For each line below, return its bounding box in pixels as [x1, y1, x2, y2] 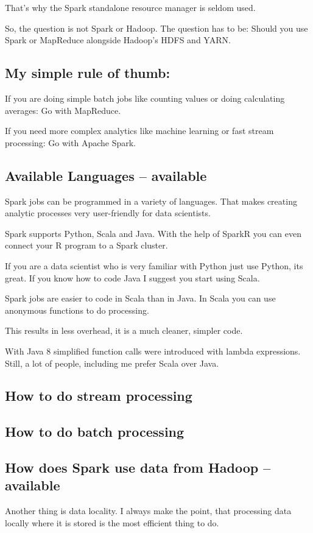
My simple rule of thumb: [5, 63, 171, 82]
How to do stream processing [5, 386, 192, 405]
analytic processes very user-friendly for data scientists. [5, 206, 211, 219]
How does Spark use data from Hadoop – [5, 458, 271, 477]
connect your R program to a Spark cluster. [5, 239, 168, 252]
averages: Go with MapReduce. [5, 104, 121, 116]
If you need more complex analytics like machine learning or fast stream [5, 124, 274, 137]
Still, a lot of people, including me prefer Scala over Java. [5, 356, 219, 369]
